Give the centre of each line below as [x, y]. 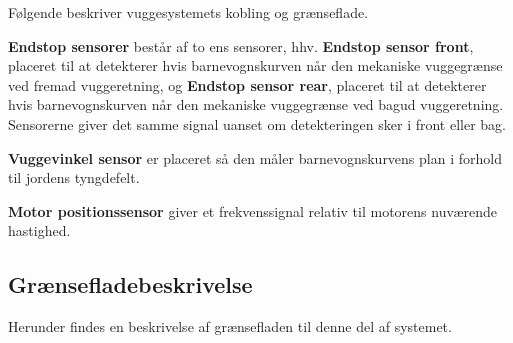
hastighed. [39, 230]
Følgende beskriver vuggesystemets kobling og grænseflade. [188, 12]
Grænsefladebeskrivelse [130, 284]
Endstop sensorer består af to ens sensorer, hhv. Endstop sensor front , [241, 45]
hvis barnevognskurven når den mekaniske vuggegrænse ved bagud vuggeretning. [256, 104]
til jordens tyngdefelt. [74, 177]
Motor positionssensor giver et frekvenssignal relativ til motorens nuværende [253, 210]
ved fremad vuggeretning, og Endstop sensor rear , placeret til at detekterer [247, 84]
